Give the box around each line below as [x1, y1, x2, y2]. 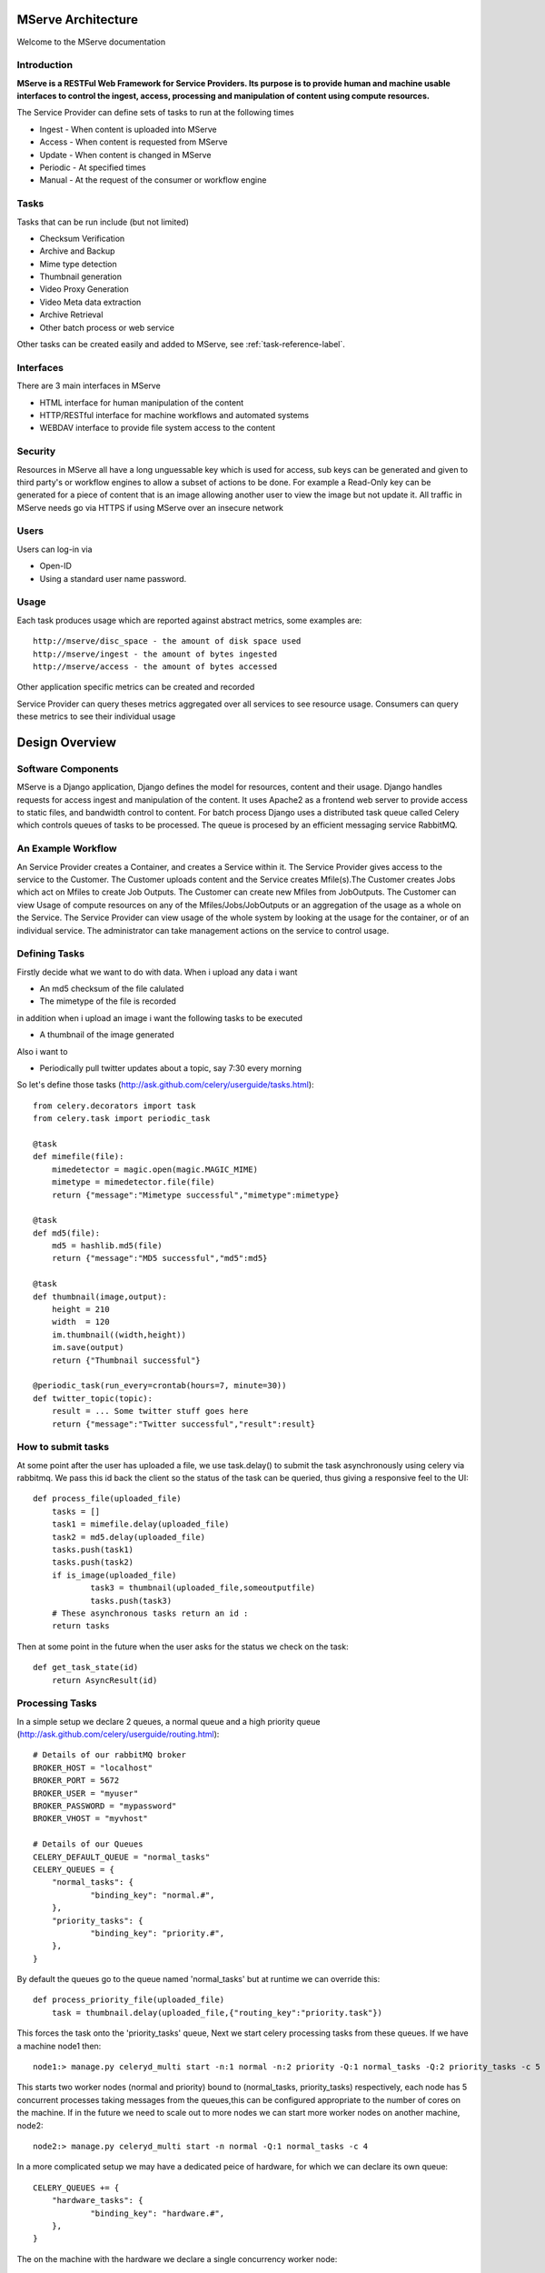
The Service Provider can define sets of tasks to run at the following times [16, 107, 294, 118]
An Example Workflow [16, 842, 117, 855]
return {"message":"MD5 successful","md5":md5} [51, 1253, 268, 1264]
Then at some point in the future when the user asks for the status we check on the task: [16, 1641, 349, 1652]
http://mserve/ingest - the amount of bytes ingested [33, 648, 277, 659]
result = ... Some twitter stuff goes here [51, 1406, 249, 1417]
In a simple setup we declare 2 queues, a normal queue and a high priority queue [16, 1716, 321, 1727]
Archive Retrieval [39, 309, 104, 320]
